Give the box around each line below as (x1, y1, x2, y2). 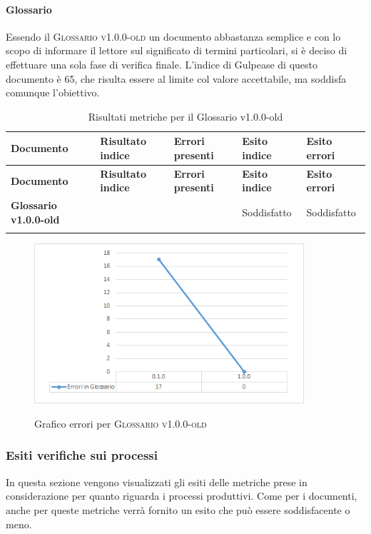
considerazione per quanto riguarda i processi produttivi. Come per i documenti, (6, 488, 357, 503)
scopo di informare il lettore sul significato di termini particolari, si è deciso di (6, 43, 347, 58)
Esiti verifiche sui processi (6, 446, 158, 464)
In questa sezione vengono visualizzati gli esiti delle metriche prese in (6, 474, 308, 489)
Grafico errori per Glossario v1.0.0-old (34, 415, 207, 430)
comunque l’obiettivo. (6, 85, 100, 100)
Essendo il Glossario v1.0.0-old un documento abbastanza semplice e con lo (6, 29, 341, 44)
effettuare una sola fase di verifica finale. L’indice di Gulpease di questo (6, 56, 318, 71)
